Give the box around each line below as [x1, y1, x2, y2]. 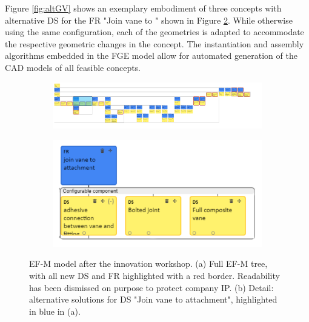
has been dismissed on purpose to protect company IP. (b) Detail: [29, 281, 274, 293]
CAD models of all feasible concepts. [5, 61, 141, 73]
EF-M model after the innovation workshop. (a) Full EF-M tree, [29, 257, 268, 270]
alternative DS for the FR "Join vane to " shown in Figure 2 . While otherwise [5, 13, 293, 26]
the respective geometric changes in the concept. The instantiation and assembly [5, 37, 304, 50]
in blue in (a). [29, 304, 81, 317]
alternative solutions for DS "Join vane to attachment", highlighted [29, 293, 277, 306]
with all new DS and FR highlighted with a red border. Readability [29, 269, 280, 281]
